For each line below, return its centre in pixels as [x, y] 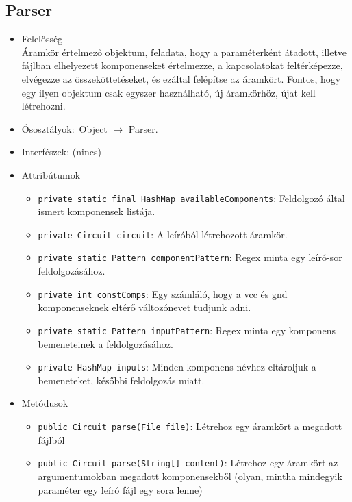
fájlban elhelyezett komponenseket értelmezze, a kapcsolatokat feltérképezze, [182, 65]
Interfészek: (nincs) [61, 152]
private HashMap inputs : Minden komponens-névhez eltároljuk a [177, 367]
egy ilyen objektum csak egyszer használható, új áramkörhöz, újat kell [168, 92]
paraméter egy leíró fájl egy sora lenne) [120, 489]
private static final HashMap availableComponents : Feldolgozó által [191, 198]
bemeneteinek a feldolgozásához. [105, 343]
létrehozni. [43, 106]
